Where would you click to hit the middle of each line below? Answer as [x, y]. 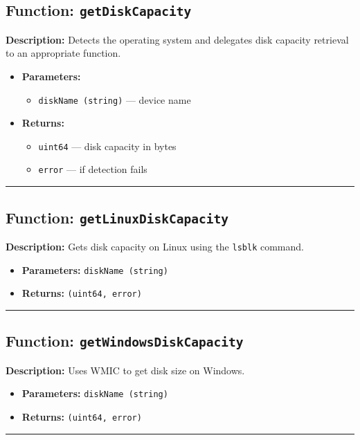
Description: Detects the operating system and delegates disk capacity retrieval [177, 39]
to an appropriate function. [63, 53]
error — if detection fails [93, 169]
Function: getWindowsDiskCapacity [125, 341]
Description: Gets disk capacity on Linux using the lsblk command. [155, 246]
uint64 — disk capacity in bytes [107, 146]
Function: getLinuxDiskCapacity [117, 217]
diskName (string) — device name [115, 99]
